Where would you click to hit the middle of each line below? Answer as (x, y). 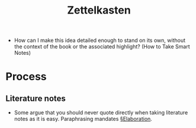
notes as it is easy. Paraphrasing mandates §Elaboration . (83, 119)
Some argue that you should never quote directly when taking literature (101, 113)
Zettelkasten (99, 10)
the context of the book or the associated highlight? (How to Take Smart (102, 47)
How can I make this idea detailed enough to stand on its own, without (100, 40)
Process (26, 77)
